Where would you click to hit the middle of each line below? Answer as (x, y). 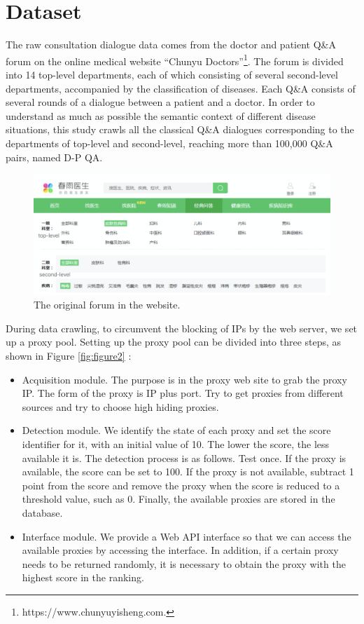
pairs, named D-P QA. (54, 157)
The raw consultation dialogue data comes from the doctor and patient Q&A (171, 45)
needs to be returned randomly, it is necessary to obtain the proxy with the (184, 563)
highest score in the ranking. (83, 577)
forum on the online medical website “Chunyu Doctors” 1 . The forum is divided (175, 60)
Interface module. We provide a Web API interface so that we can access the (187, 536)
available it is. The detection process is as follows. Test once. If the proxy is (184, 457)
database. (42, 512)
